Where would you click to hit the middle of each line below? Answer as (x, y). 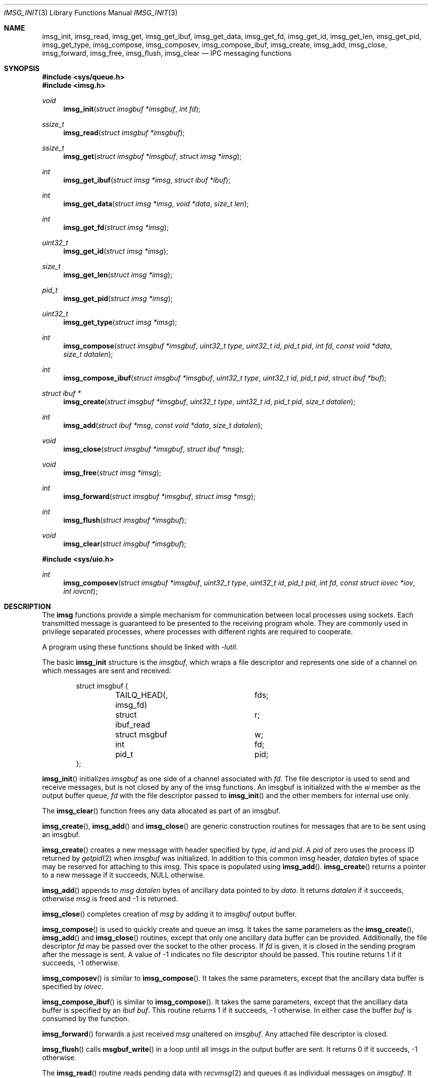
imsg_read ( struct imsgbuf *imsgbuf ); (124, 133)
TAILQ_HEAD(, (142, 695)
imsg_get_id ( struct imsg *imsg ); (116, 251)
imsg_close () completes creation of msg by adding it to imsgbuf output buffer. (169, 914)
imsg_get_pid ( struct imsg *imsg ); (118, 298)
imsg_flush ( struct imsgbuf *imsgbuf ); (125, 520)
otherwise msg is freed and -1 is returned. (110, 899)
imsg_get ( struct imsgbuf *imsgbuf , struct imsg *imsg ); (152, 156)
